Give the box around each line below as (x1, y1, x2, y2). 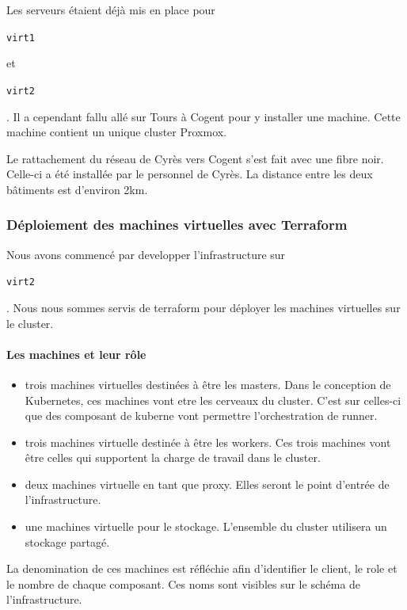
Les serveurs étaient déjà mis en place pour (6, 2, 215, 17)
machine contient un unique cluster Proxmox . (6, 124, 227, 140)
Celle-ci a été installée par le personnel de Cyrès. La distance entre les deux (6, 166, 373, 182)
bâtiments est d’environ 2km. (6, 181, 148, 197)
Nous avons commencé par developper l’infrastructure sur (6, 246, 286, 262)
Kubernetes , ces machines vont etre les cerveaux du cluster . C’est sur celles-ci (25, 391, 401, 408)
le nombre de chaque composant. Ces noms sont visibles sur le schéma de (6, 575, 361, 592)
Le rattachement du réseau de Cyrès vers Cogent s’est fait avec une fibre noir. (6, 150, 384, 166)
